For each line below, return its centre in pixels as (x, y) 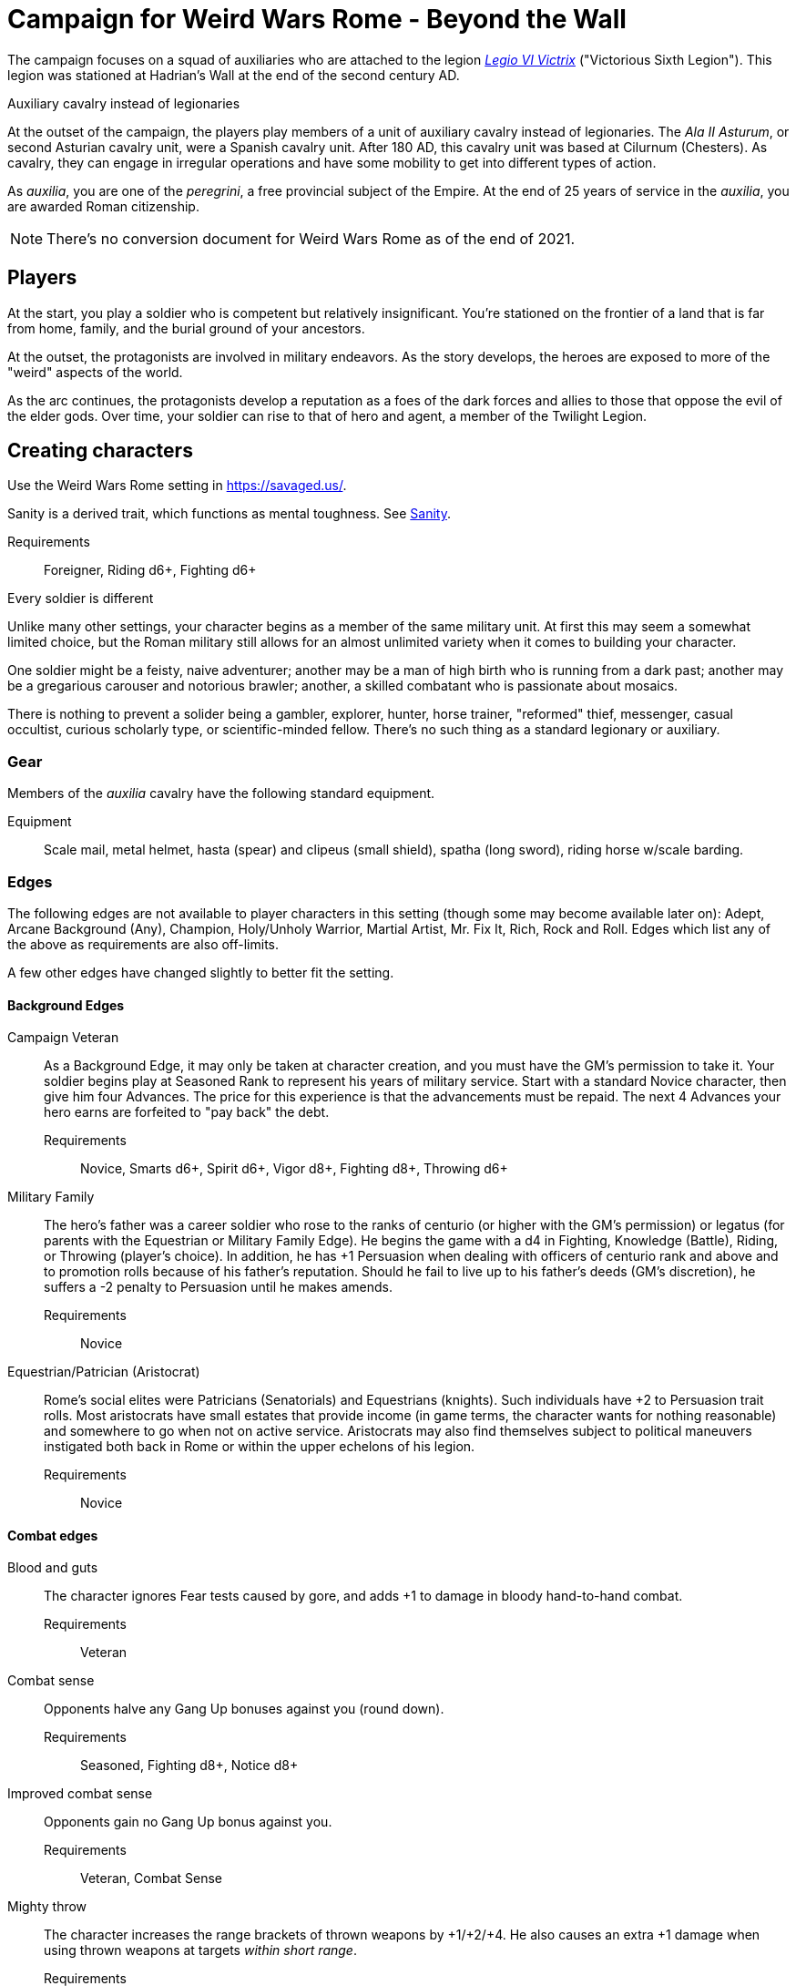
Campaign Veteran (63, 1038)
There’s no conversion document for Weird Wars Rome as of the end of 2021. (311, 238)
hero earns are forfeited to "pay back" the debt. (187, 1112)
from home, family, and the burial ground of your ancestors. (186, 328)
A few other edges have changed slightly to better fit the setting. (201, 972)
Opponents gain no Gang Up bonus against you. (188, 1822)
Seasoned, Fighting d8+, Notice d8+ (189, 1766)
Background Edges (66, 1005)
